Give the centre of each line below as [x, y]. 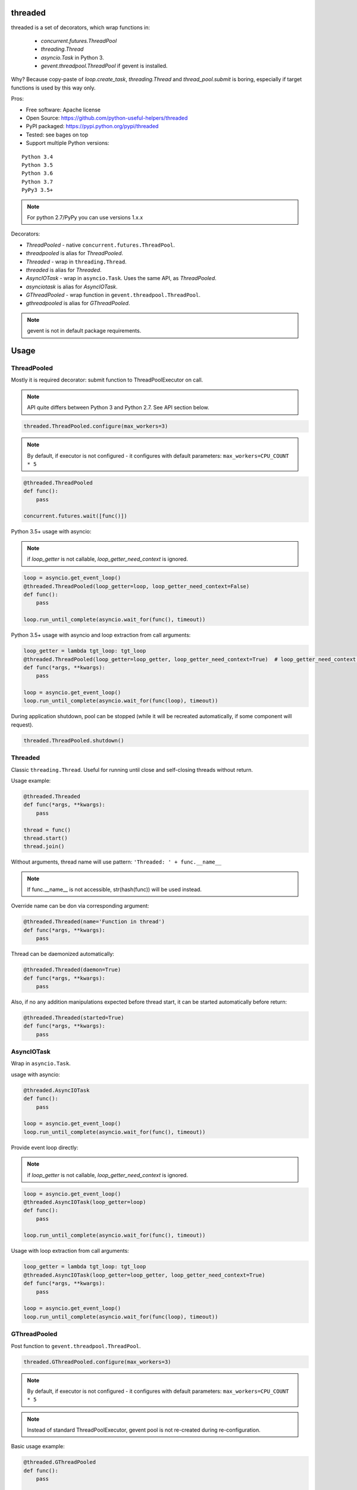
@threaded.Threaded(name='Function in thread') [94, 922]
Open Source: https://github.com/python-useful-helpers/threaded [107, 118]
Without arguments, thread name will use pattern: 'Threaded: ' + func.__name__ [116, 862]
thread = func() [47, 830]
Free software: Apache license [63, 110]
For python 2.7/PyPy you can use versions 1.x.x [85, 217]
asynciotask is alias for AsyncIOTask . [72, 287]
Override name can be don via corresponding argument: [80, 906]
